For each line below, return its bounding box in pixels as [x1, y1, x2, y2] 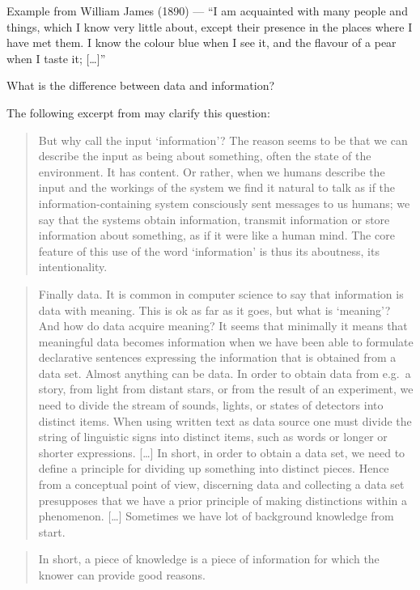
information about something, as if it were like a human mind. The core [38, 227, 395, 244]
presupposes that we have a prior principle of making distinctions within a [38, 491, 407, 508]
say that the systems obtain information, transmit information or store [38, 210, 390, 227]
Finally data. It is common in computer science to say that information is [38, 285, 404, 302]
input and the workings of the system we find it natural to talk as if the [38, 179, 396, 196]
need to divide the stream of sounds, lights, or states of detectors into [38, 397, 384, 414]
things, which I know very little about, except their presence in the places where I [6, 18, 413, 35]
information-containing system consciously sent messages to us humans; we [38, 194, 410, 211]
